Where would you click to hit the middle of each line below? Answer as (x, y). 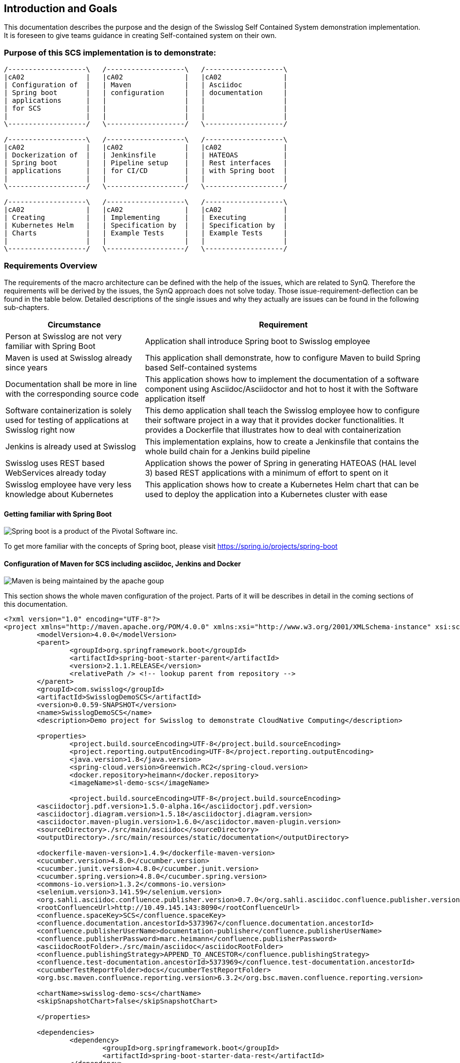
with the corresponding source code (72, 394)
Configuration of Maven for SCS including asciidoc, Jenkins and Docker (123, 563)
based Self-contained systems (201, 367)
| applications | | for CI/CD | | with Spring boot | (146, 171)
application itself (175, 398)
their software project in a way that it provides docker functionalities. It (274, 420)
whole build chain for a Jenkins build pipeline (228, 451)
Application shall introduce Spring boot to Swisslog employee (258, 341)
